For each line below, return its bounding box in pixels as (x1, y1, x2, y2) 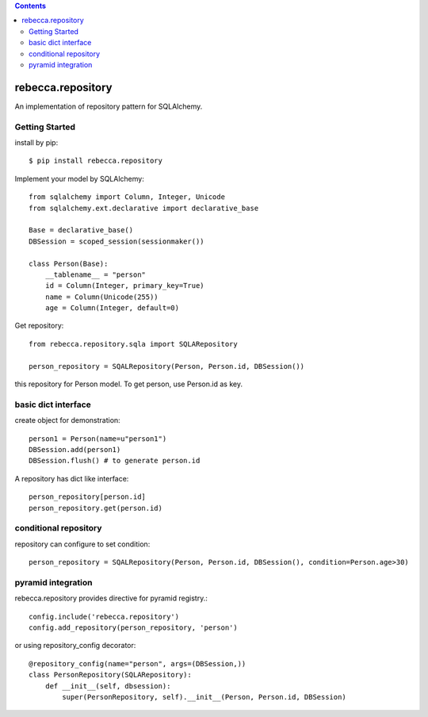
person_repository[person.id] (29, 493, 147, 501)
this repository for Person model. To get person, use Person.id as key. (14, 379, 243, 389)
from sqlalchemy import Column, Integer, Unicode (29, 193, 226, 201)
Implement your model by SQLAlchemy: (14, 174, 144, 183)
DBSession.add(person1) (29, 445, 121, 454)
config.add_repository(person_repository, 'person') (29, 623, 238, 632)
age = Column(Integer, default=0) (44, 304, 180, 312)
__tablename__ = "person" (44, 270, 147, 279)
